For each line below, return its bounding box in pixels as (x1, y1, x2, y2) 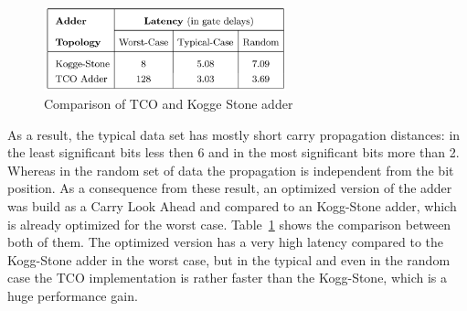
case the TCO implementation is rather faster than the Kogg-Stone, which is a (7, 268, 448, 287)
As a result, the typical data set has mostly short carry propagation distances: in (7, 124, 461, 144)
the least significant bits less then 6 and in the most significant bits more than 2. (7, 143, 460, 162)
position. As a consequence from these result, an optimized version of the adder (7, 178, 452, 198)
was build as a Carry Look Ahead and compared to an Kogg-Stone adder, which (7, 197, 457, 215)
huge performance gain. (7, 285, 138, 305)
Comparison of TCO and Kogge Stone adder (44, 94, 293, 113)
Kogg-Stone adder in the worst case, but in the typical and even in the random (7, 250, 451, 269)
